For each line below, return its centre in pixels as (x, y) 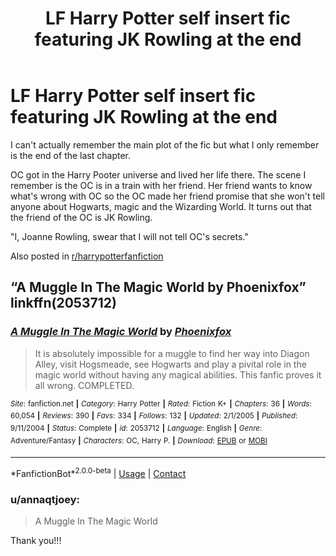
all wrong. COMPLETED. (84, 385)
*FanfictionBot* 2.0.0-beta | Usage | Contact (98, 472)
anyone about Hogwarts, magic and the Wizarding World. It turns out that (161, 206)
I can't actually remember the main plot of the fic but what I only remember (165, 144)
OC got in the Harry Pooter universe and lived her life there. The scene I (158, 174)
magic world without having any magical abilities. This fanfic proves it (178, 374)
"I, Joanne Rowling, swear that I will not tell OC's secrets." (129, 236)
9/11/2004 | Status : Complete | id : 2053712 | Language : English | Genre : (136, 428)
